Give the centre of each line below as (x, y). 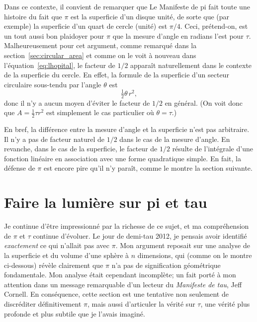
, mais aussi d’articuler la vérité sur (141, 303)
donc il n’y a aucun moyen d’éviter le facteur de (77, 102)
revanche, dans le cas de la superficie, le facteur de (81, 149)
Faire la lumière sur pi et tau (106, 202)
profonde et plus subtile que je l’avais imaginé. (75, 313)
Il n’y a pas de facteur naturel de (54, 139)
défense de (20, 168)
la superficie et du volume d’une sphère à (67, 255)
